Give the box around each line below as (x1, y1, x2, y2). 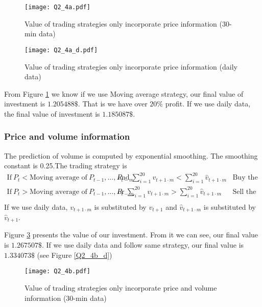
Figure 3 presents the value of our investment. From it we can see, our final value (4, 229, 258, 240)
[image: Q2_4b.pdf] (25, 268, 90, 275)
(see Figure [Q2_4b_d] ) (37, 249, 112, 260)
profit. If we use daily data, (165, 98, 251, 109)
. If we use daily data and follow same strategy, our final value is (41, 239, 244, 250)
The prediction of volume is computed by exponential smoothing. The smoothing (4, 150, 258, 161)
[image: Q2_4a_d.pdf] (25, 46, 98, 54)
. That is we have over (78, 98, 148, 109)
